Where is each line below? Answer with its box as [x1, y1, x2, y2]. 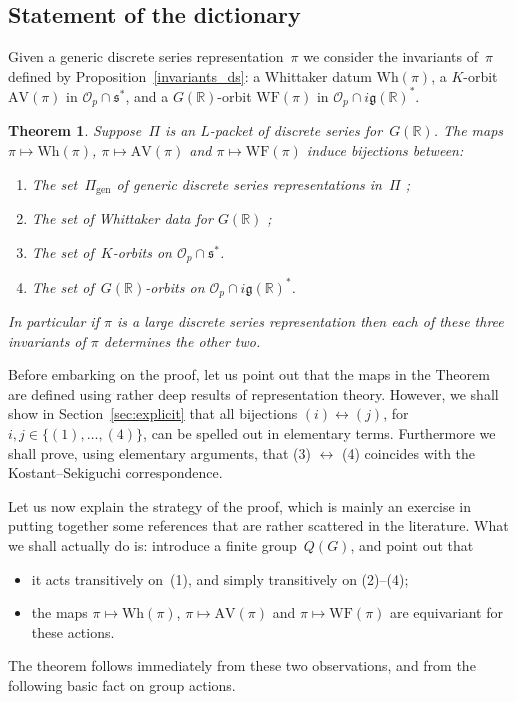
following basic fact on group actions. [8, 674, 236, 695]
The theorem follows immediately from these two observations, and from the [8, 655, 476, 676]
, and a [125, 85, 169, 106]
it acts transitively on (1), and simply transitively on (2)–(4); [31, 568, 409, 589]
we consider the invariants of [303, 46, 478, 67]
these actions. [31, 621, 115, 642]
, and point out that [350, 534, 474, 555]
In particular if [8, 310, 99, 331]
